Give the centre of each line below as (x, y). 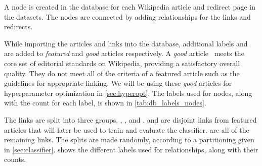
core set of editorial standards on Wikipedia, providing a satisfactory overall (122, 63)
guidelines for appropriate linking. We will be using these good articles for (118, 83)
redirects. (18, 26)
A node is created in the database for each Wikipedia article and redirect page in (130, 7)
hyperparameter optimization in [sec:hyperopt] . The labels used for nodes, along (128, 93)
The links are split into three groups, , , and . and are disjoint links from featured (130, 119)
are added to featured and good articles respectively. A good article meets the (124, 53)
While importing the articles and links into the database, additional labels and (126, 43)
